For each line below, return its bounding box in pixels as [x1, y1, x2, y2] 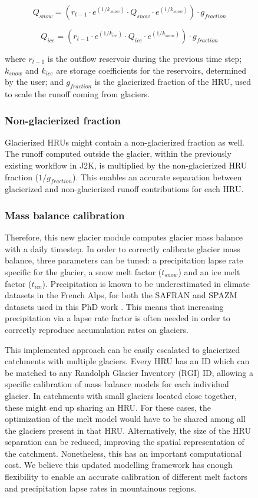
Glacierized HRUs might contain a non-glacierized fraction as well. [5, 136, 244, 148]
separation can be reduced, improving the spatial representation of [5, 436, 244, 448]
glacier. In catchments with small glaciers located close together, [5, 389, 237, 401]
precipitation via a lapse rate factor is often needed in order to [5, 312, 230, 324]
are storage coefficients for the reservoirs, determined [56, 64, 247, 76]
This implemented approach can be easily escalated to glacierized [5, 343, 240, 355]
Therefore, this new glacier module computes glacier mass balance [5, 231, 243, 243]
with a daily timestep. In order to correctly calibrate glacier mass [5, 242, 240, 255]
